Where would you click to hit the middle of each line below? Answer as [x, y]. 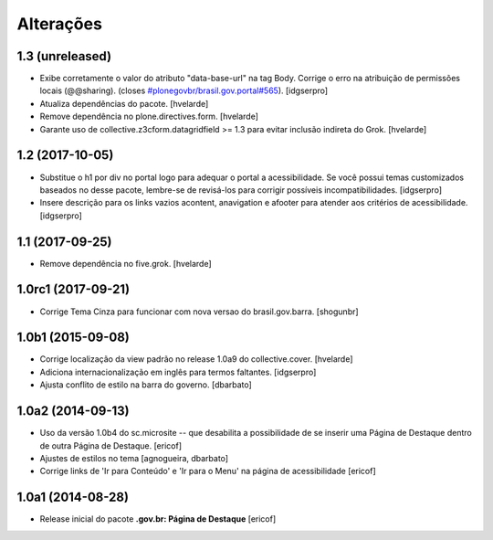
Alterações [59, 24]
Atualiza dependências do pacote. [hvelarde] [124, 103]
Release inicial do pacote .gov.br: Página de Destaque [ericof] [158, 519]
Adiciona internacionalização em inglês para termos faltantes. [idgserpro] [178, 372]
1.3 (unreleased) [64, 56]
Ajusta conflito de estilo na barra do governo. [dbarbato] [146, 385]
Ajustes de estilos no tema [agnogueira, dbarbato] [134, 458]
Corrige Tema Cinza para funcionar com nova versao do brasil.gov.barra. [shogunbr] [199, 312]
